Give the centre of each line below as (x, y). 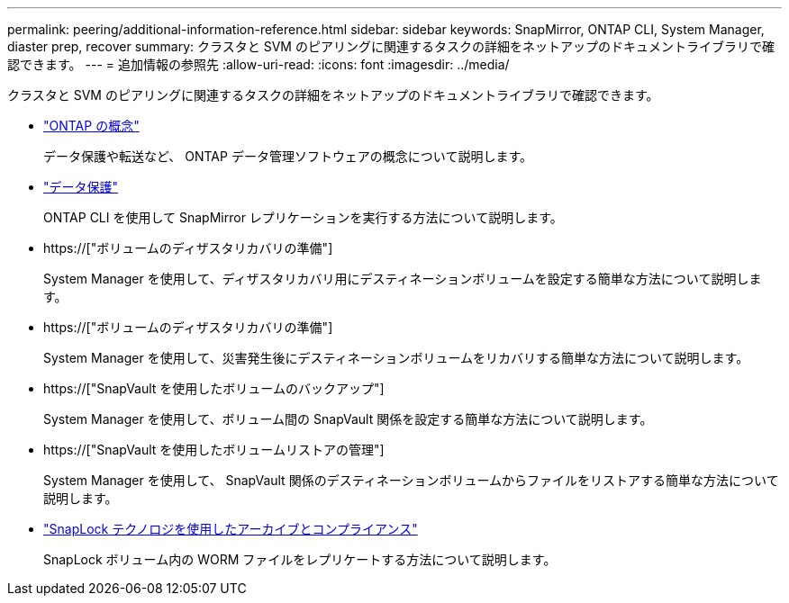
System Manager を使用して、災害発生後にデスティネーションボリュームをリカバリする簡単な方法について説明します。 (396, 358)
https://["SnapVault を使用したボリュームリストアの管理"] (214, 450)
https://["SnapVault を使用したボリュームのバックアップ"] (214, 388)
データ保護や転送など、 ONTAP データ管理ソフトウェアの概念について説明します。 (288, 156)
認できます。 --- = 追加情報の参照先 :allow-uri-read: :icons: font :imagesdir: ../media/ (258, 64)
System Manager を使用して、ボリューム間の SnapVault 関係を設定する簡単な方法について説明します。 (348, 419)
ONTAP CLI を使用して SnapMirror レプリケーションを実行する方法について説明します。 (303, 217)
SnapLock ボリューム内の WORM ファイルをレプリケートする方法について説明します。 (300, 559)
